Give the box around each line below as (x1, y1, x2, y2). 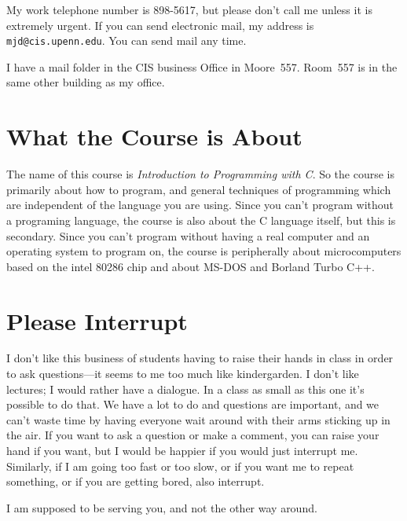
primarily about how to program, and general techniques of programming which (6, 181, 391, 197)
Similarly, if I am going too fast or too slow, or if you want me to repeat (6, 457, 354, 474)
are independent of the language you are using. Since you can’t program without (6, 196, 394, 213)
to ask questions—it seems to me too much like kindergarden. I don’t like (6, 365, 359, 382)
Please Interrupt (6, 304, 188, 336)
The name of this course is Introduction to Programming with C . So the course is (6, 166, 395, 182)
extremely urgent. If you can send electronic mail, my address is (6, 17, 314, 33)
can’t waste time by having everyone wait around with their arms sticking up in (6, 411, 390, 427)
